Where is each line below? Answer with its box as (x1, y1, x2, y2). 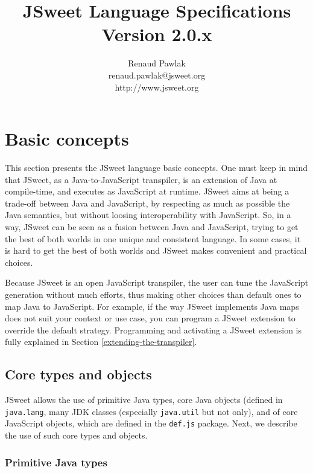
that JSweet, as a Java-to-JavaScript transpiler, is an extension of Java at (5, 173, 277, 185)
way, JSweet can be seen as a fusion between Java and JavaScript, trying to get (5, 220, 299, 233)
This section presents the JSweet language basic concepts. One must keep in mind (5, 161, 308, 174)
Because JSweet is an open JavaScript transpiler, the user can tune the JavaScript (5, 276, 309, 289)
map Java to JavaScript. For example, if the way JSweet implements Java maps (5, 300, 299, 312)
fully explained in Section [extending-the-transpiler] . (5, 335, 197, 348)
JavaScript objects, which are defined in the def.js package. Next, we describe (5, 417, 297, 430)
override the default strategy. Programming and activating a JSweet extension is (5, 323, 302, 336)
